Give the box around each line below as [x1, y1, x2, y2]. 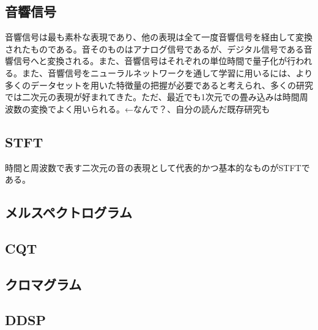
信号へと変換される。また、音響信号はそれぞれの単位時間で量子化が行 [13, 54, 296, 67]
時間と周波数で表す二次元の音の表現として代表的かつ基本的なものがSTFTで [5, 161, 310, 174]
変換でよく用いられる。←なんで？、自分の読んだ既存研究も [30, 102, 270, 115]
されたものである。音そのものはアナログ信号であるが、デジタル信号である [5, 42, 304, 55]
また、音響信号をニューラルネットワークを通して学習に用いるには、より [21, 66, 313, 79]
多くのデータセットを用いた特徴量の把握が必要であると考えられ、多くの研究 [5, 78, 313, 91]
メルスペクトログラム [5, 203, 132, 222]
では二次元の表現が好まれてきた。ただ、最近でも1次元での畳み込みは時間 [5, 90, 300, 103]
